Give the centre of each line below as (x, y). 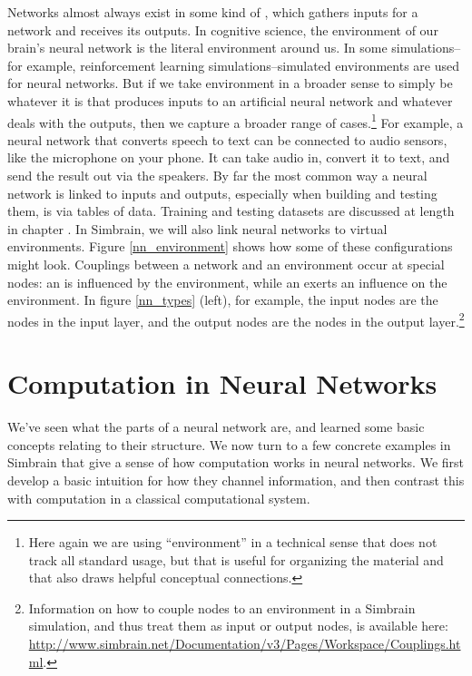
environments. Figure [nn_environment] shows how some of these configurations (230, 246)
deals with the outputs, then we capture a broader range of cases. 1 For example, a (236, 121)
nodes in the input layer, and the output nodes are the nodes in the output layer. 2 (236, 319)
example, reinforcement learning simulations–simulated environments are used (243, 65)
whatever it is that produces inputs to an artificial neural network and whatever (230, 100)
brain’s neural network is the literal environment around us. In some (197, 48)
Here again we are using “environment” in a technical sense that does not (233, 542)
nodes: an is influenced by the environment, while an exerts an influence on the (227, 282)
